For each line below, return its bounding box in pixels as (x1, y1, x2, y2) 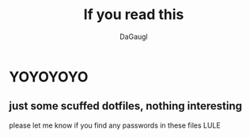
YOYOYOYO (9, 67, 89, 86)
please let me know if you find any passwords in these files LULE (9, 121, 221, 130)
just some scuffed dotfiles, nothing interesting (9, 99, 243, 113)
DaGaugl (119, 32, 149, 41)
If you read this (83, 6, 184, 24)
